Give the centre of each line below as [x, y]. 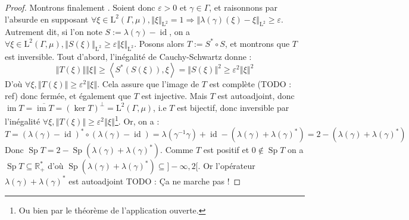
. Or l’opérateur [227, 166]
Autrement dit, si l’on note [54, 32]
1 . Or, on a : [137, 120]
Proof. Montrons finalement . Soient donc [80, 7]
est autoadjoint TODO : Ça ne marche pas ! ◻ [155, 181]
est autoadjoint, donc [256, 95]
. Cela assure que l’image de [148, 84]
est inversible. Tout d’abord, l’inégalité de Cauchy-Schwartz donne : [128, 56]
